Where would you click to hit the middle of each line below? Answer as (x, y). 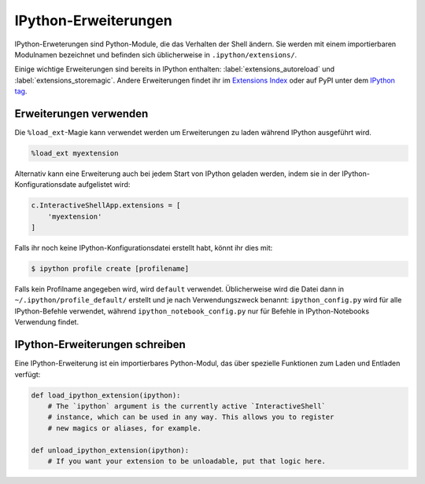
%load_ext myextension (75, 153)
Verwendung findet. (46, 322)
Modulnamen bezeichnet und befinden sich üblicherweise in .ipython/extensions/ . (156, 54)
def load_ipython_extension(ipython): (106, 395)
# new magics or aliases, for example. (125, 428)
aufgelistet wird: (104, 185)
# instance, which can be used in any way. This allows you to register (191, 417)
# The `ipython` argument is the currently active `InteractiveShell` (187, 406)
